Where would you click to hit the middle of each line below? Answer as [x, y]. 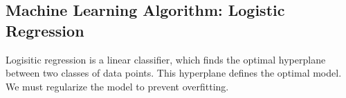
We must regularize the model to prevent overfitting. [117, 86]
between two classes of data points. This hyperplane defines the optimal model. [174, 73]
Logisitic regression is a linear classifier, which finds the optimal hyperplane [166, 59]
